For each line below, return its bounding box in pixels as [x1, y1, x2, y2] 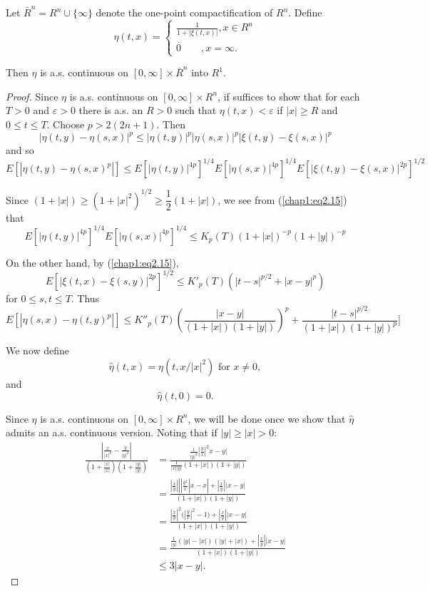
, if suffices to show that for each [217, 88, 360, 103]
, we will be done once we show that [188, 411, 346, 426]
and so [6, 143, 34, 158]
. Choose [46, 117, 85, 131]
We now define [6, 343, 70, 358]
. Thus [71, 290, 100, 305]
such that [175, 103, 217, 118]
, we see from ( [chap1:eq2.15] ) [217, 192, 347, 207]
